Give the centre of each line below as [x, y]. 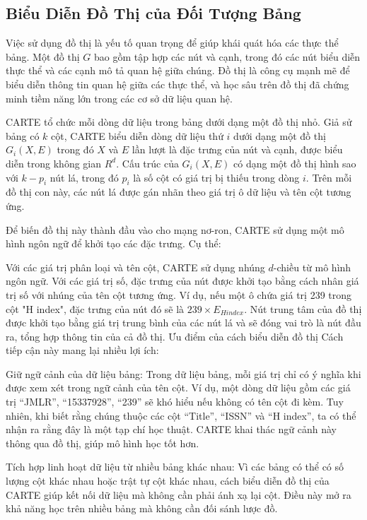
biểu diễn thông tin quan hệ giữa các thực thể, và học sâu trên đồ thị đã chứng [177, 84]
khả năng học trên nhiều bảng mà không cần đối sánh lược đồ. [142, 508]
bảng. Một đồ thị [43, 56]
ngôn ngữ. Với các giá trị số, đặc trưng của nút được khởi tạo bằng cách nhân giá [182, 281]
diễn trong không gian [54, 163]
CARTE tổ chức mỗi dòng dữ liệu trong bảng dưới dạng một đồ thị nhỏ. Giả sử [179, 122]
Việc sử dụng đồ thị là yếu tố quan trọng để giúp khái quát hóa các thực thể [172, 43]
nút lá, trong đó [84, 177]
